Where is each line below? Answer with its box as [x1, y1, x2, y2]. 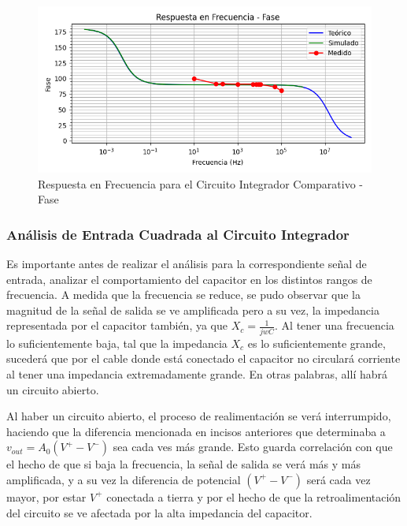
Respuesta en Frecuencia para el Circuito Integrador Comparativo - [38, 175, 363, 192]
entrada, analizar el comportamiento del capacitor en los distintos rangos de [6, 270, 372, 287]
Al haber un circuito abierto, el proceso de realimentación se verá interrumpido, [6, 408, 391, 424]
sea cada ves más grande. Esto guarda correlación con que [113, 438, 393, 455]
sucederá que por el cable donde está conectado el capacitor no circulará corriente [6, 350, 401, 367]
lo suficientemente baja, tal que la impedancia [6, 334, 228, 351]
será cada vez [306, 471, 371, 487]
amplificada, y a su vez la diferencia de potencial [6, 471, 241, 487]
